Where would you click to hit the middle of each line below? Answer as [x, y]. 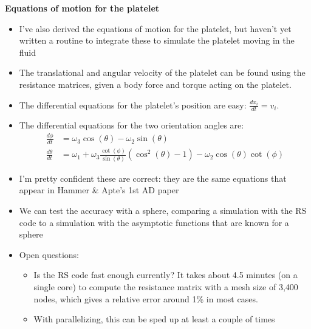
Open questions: [49, 254]
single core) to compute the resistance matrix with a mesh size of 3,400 [166, 287]
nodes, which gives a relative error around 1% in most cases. [146, 298]
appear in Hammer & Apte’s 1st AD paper [99, 190]
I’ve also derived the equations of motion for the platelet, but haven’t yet [155, 28]
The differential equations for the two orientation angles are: [132, 125]
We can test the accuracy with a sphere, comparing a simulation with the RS [163, 211]
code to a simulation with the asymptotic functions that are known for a [154, 222]
